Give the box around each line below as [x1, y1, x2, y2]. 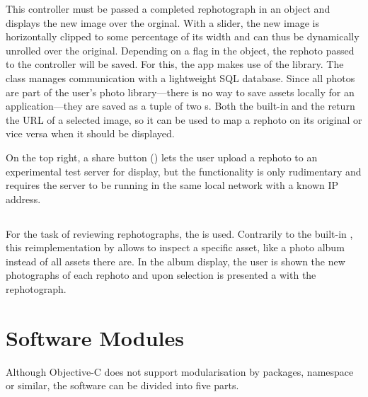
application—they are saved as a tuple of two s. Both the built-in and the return [6, 98, 355, 113]
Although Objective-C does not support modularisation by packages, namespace [6, 364, 354, 379]
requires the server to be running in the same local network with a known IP [6, 178, 339, 192]
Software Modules [6, 323, 184, 352]
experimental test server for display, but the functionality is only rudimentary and [6, 163, 362, 178]
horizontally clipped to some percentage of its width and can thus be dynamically [6, 29, 360, 44]
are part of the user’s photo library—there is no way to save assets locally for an [6, 84, 355, 99]
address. [6, 191, 41, 206]
